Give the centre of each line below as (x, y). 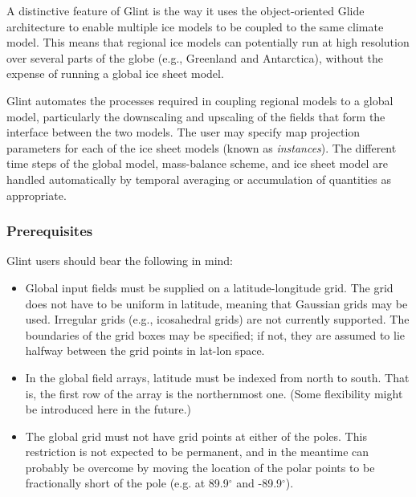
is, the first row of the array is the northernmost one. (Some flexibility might (214, 393)
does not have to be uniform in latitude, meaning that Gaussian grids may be (216, 303)
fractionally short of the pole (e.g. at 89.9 (127, 483)
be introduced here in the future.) (108, 409)
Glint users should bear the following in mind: (120, 261)
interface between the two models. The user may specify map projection (184, 132)
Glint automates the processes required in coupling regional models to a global (200, 100)
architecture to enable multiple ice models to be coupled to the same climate (195, 26)
